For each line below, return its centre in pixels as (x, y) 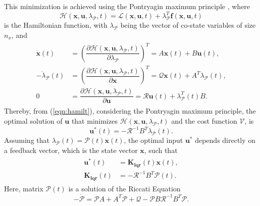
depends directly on (225, 140)
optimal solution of (33, 121)
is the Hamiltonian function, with (56, 25)
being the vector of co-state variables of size (188, 25)
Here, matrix (24, 188)
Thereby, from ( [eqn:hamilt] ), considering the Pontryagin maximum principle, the (130, 111)
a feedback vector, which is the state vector (71, 150)
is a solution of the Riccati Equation (124, 188)
